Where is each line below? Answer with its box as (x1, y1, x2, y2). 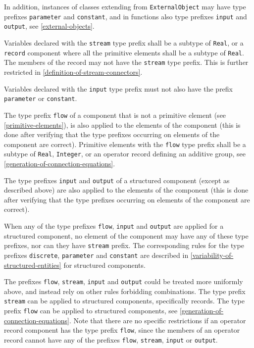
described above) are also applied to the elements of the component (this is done (4, 185, 249, 195)
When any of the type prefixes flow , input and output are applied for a (4, 221, 224, 231)
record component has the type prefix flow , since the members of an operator (4, 325, 240, 335)
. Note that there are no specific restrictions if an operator (69, 315, 246, 325)
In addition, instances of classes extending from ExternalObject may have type (4, 1, 246, 11)
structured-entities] (4, 259, 61, 270)
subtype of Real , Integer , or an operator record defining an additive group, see (4, 149, 246, 159)
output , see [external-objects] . (4, 21, 95, 31)
